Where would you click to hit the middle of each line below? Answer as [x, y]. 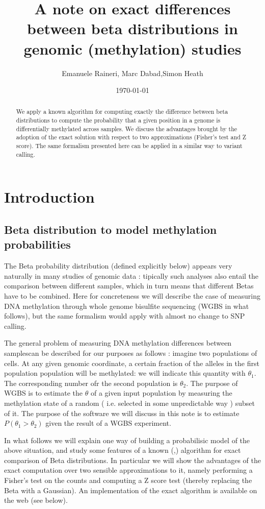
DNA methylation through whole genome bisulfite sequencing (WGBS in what [127, 306]
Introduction [49, 197]
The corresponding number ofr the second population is [91, 383]
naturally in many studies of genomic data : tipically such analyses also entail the [131, 275]
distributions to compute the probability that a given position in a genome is [118, 120]
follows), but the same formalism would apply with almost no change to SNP [125, 316]
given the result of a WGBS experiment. [108, 423]
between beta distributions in [132, 28]
